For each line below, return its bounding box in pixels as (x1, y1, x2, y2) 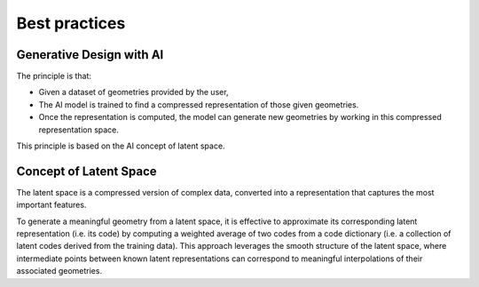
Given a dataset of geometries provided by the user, (38, 87, 230, 98)
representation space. (38, 124, 120, 135)
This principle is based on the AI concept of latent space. (16, 140, 225, 151)
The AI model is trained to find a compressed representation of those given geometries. (38, 99, 359, 110)
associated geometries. (16, 266, 102, 276)
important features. (16, 200, 87, 211)
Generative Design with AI (16, 47, 164, 62)
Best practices (16, 13, 126, 33)
